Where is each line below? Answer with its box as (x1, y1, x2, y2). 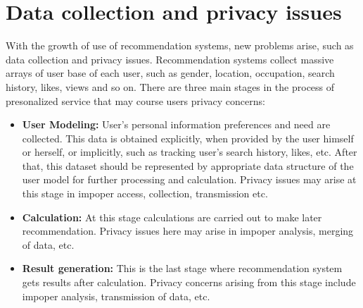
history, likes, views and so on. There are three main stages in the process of (6, 79, 335, 94)
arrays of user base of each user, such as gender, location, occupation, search (6, 66, 335, 80)
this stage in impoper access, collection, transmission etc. (22, 186, 268, 201)
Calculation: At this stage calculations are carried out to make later (22, 209, 322, 224)
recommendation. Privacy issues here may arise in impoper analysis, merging (22, 223, 354, 238)
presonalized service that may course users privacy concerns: (6, 93, 265, 108)
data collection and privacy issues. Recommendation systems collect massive (6, 51, 334, 66)
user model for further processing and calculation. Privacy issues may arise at (22, 172, 357, 187)
